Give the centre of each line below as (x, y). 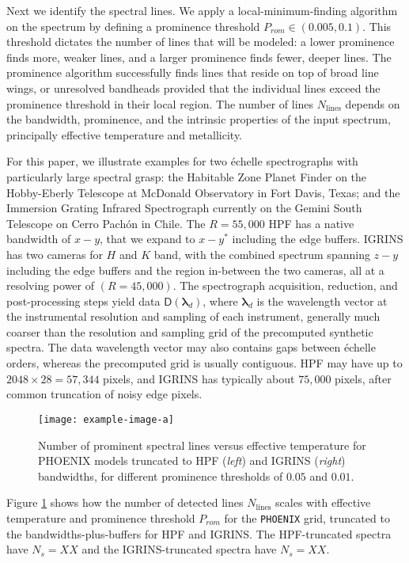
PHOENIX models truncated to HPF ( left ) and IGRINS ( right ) (192, 460)
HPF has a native (311, 223)
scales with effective (323, 502)
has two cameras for (55, 254)
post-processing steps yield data (83, 301)
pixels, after (363, 378)
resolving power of (50, 285)
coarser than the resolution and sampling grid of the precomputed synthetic (190, 331)
